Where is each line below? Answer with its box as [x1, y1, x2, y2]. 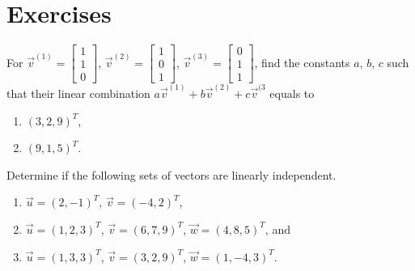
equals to [269, 84, 315, 101]
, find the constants [254, 53, 350, 70]
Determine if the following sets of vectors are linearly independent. [6, 166, 337, 183]
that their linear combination [6, 84, 150, 101]
